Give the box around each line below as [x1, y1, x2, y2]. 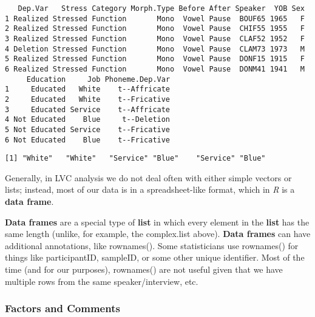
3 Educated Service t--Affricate [5, 105, 171, 114]
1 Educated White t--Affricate [5, 85, 171, 94]
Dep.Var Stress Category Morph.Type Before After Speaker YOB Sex [18, 4, 305, 13]
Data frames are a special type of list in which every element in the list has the [5, 215, 310, 228]
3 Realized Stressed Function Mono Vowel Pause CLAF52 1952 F [5, 34, 305, 43]
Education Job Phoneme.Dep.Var [26, 75, 171, 84]
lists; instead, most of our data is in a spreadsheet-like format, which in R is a [5, 183, 295, 196]
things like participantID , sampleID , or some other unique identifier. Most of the [5, 251, 305, 264]
